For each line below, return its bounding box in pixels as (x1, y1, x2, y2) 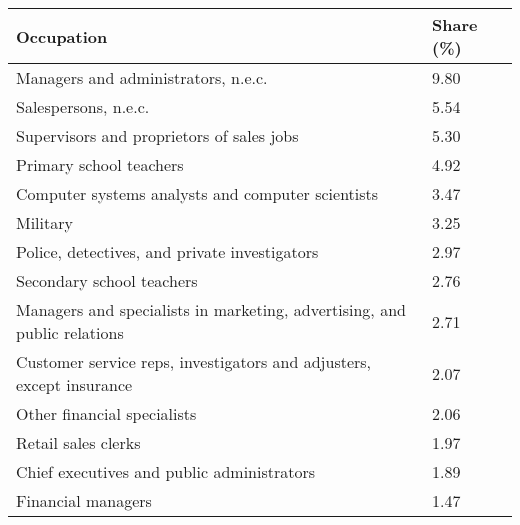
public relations (16, 321, 124, 344)
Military (16, 211, 73, 234)
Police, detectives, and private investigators (16, 240, 319, 263)
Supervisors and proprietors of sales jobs (16, 124, 299, 147)
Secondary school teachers (16, 269, 198, 292)
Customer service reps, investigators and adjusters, (16, 350, 372, 373)
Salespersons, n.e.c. (16, 95, 150, 118)
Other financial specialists (16, 402, 197, 425)
